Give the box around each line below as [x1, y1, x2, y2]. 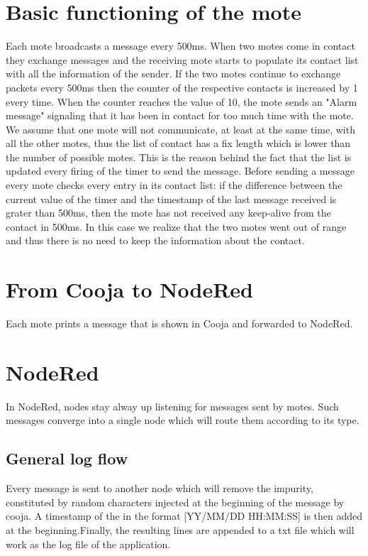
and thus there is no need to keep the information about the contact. [6, 233, 305, 248]
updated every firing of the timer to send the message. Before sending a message [6, 163, 355, 178]
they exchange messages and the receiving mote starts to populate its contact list [6, 52, 359, 67]
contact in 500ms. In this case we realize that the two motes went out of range [6, 219, 347, 234]
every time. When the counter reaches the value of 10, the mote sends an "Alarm [6, 94, 357, 109]
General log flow [6, 447, 128, 469]
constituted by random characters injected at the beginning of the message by [6, 494, 345, 509]
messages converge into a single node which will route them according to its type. [6, 413, 359, 427]
